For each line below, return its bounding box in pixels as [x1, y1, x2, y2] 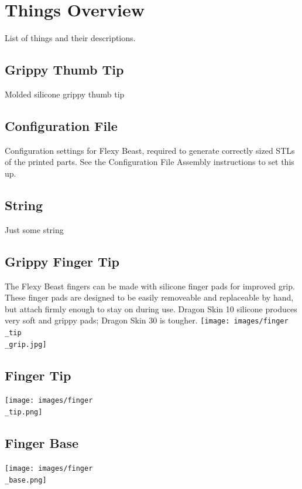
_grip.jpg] [5, 340, 47, 349]
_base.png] [5, 475, 47, 484]
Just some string [5, 223, 64, 235]
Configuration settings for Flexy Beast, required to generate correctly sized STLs [5, 144, 295, 156]
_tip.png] [5, 408, 43, 417]
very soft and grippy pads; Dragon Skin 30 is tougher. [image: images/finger [5, 314, 289, 326]
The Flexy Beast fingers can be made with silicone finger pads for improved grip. [5, 279, 295, 292]
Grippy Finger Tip [5, 252, 119, 270]
